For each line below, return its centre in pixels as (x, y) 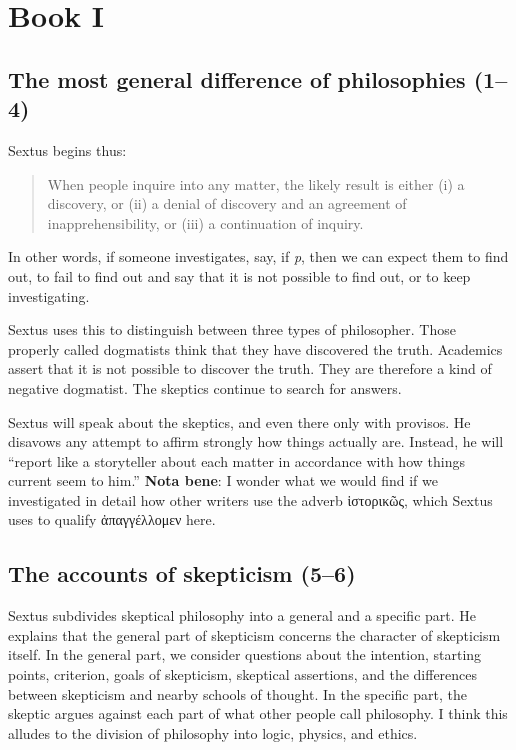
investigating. (49, 295)
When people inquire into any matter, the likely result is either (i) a (256, 183)
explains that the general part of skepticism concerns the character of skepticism (254, 634)
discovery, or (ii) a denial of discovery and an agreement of (227, 203)
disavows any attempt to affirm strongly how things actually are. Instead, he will (256, 441)
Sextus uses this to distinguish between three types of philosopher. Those (232, 329)
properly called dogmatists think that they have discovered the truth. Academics (255, 348)
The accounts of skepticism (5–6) (182, 573)
